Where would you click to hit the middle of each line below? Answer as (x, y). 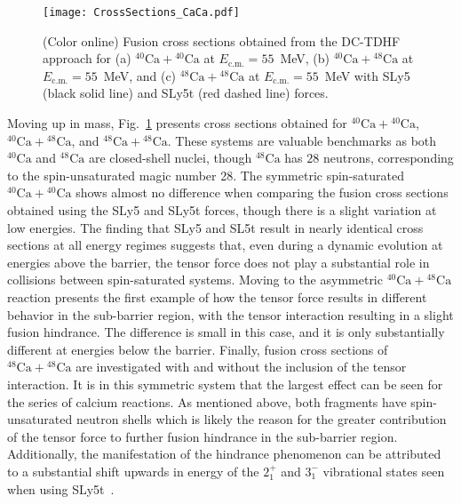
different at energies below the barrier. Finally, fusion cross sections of (198, 349)
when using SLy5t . (61, 488)
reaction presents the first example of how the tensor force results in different (217, 296)
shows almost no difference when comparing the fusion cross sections (262, 192)
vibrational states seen (384, 471)
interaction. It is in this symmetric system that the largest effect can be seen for (225, 384)
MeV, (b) (305, 58)
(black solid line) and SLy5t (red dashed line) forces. (186, 93)
